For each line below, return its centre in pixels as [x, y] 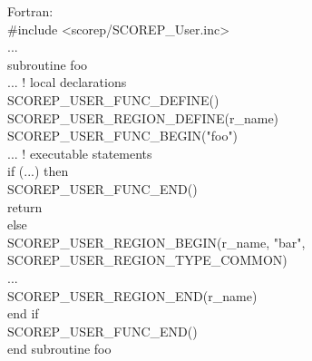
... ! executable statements [80, 153]
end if [23, 313]
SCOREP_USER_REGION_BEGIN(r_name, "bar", [156, 242]
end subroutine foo [59, 349]
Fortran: [30, 11]
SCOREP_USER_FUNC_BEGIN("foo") [123, 136]
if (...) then [38, 171]
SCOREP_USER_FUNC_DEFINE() [113, 99]
